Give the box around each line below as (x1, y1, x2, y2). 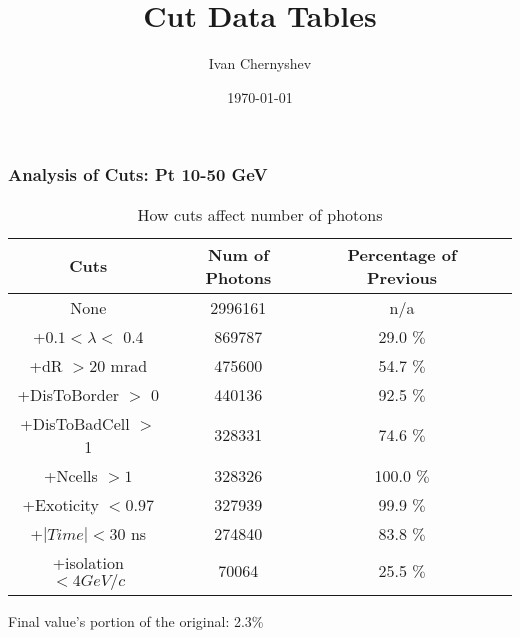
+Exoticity (22, 492, 99, 516)
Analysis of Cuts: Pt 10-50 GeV (8, 162, 268, 187)
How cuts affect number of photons (137, 202, 383, 226)
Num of (207, 242, 269, 266)
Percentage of (347, 242, 457, 266)
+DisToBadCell (20, 411, 130, 435)
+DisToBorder (17, 382, 120, 406)
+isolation (52, 550, 124, 574)
